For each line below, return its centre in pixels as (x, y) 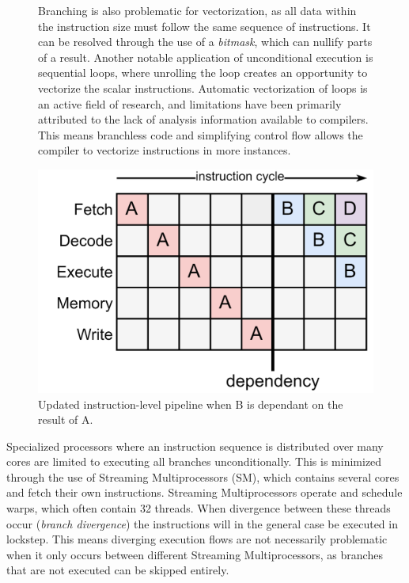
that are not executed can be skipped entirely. (118, 570)
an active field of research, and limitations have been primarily (190, 103)
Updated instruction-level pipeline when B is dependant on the (191, 404)
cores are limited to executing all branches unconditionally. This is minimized (194, 461)
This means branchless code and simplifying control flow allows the (201, 134)
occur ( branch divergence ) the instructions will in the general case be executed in (202, 523)
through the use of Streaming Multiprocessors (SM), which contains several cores (203, 476)
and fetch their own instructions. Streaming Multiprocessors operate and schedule (204, 492)
